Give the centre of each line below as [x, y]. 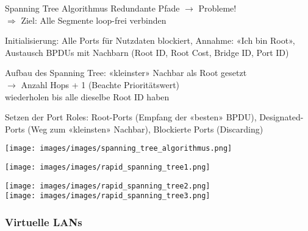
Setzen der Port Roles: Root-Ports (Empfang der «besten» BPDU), [131, 117]
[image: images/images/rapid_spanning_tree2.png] [108, 186]
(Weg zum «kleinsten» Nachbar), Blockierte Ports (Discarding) [145, 129]
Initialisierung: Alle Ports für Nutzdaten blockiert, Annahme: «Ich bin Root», [150, 40]
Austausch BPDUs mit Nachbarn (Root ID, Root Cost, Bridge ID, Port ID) [147, 52]
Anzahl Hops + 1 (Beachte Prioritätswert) [100, 84]
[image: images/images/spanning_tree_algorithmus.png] [119, 149]
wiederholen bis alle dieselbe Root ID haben [87, 96]
